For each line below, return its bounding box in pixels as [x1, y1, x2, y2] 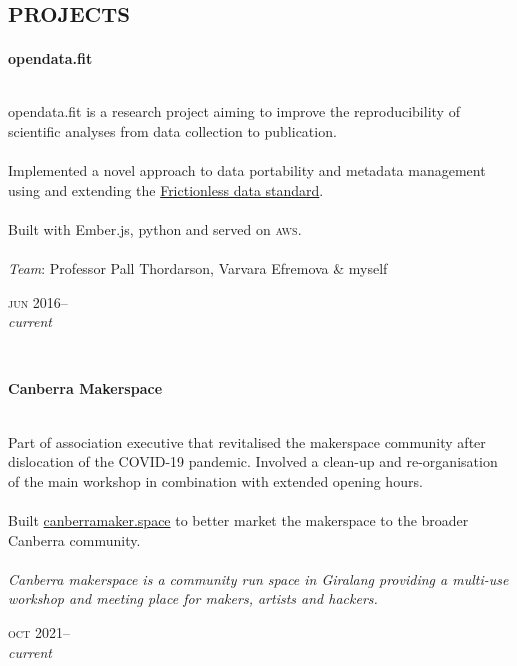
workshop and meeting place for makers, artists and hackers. [8, 588, 378, 609]
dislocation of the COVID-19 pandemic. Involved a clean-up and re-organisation [8, 451, 498, 472]
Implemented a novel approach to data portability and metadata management [8, 160, 486, 181]
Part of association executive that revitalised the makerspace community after [8, 431, 486, 452]
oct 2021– [8, 621, 70, 642]
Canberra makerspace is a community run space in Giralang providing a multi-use [8, 568, 509, 589]
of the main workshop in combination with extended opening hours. [8, 470, 423, 491]
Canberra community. [8, 529, 141, 550]
